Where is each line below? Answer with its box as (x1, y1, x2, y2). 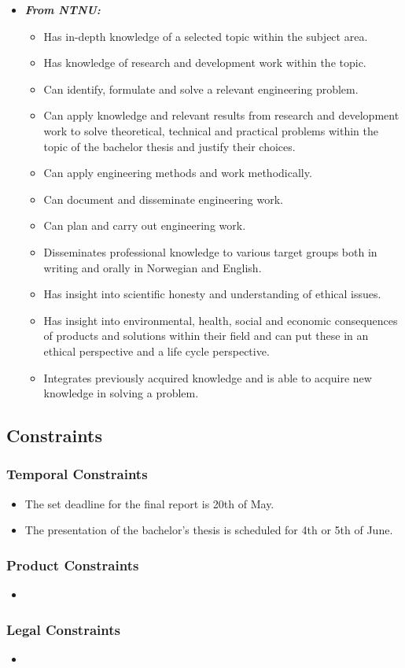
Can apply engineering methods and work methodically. (43, 164, 312, 181)
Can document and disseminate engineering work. (43, 190, 283, 207)
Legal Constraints (6, 619, 120, 639)
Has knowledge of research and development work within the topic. (43, 54, 366, 71)
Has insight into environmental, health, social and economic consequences (43, 312, 398, 328)
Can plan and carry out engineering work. (43, 217, 246, 234)
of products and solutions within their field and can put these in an (43, 327, 369, 344)
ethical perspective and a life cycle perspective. (43, 342, 270, 359)
